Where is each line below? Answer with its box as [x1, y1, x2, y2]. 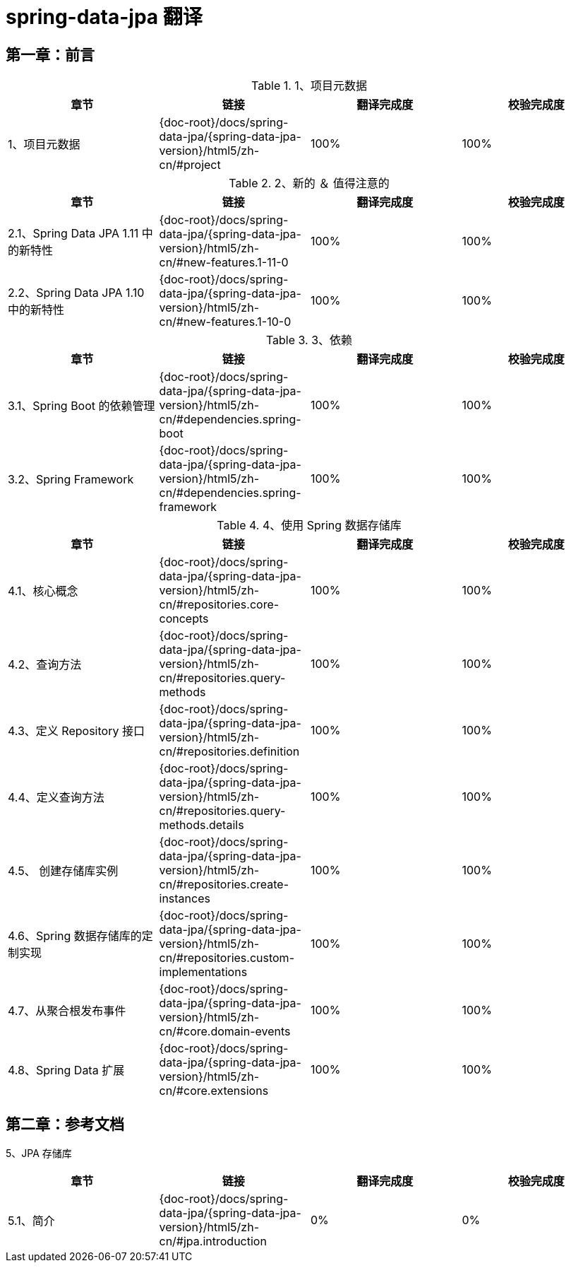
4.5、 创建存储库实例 [8, 864, 119, 879]
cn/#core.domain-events [159, 1024, 291, 1039]
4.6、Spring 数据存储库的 [8, 929, 142, 944]
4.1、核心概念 [8, 584, 78, 599]
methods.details [159, 818, 244, 833]
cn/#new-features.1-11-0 [159, 255, 289, 270]
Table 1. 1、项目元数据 [251, 78, 367, 93]
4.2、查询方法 [8, 657, 82, 672]
